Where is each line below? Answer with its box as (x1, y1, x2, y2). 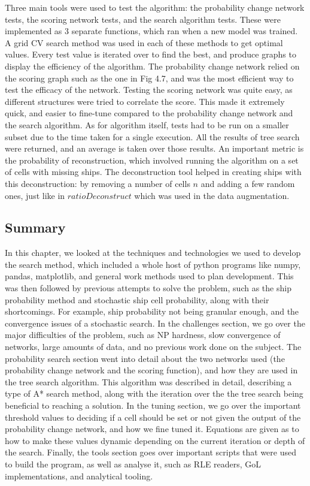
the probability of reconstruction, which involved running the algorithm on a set (5, 153, 299, 166)
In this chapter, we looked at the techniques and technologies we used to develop (5, 246, 301, 259)
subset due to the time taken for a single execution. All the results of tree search (5, 130, 300, 143)
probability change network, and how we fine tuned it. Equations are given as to (5, 422, 299, 435)
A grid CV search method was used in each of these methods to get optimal (5, 36, 283, 49)
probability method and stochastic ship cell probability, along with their (5, 293, 269, 306)
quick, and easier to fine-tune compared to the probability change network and (5, 107, 293, 119)
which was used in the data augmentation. (134, 189, 290, 201)
